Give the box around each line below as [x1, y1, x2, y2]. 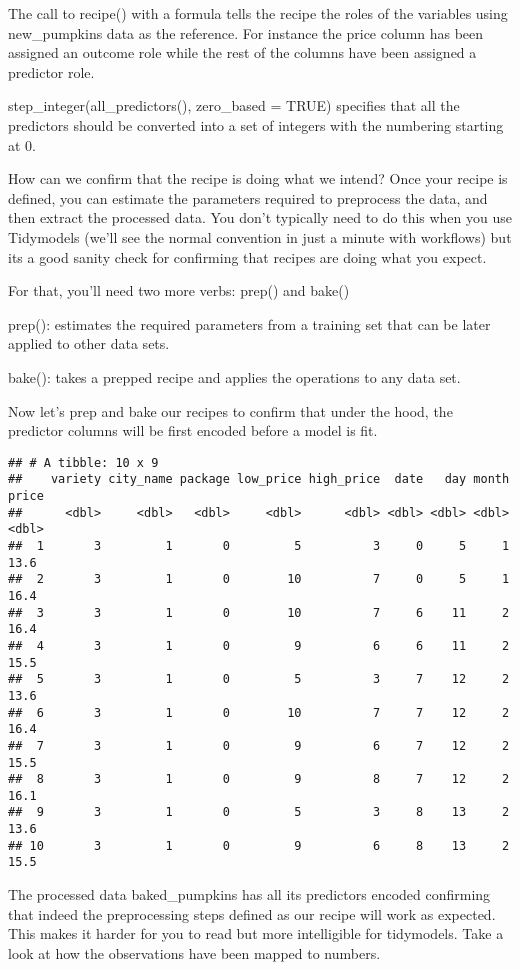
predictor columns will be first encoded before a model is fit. [8, 420, 378, 441]
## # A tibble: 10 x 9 [8, 455, 159, 470]
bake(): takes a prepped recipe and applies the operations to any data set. [8, 366, 461, 387]
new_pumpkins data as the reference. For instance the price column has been [8, 22, 484, 43]
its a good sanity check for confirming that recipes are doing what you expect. [8, 246, 487, 267]
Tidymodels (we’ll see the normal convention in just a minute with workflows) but [8, 226, 512, 247]
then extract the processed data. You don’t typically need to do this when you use [8, 207, 512, 228]
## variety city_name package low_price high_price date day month [8, 472, 510, 487]
